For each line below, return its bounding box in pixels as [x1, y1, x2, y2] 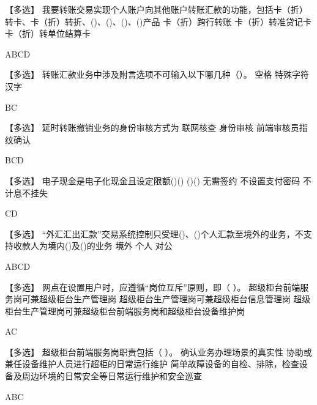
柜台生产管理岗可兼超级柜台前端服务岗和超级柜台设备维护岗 [5, 304, 245, 317]
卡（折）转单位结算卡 [5, 27, 91, 40]
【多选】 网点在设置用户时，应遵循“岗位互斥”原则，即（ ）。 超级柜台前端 [5, 280, 300, 293]
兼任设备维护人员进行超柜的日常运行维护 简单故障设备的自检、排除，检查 [5, 357, 299, 370]
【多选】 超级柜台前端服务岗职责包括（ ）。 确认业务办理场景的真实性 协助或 [5, 345, 312, 358]
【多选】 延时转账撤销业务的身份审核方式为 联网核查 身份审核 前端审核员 [5, 121, 299, 134]
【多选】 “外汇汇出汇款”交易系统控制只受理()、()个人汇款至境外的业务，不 [5, 227, 304, 240]
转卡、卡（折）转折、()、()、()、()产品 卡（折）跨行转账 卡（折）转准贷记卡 [5, 15, 311, 28]
